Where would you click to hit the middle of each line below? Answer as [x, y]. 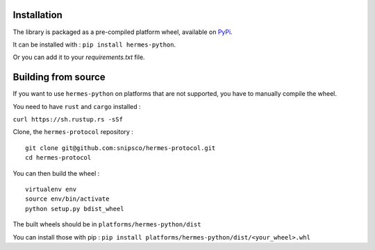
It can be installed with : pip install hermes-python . [94, 44]
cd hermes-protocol [58, 158]
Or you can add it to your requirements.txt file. [79, 57]
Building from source [59, 77]
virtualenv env [51, 189]
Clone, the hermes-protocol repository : [73, 132]
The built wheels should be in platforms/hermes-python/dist [107, 224]
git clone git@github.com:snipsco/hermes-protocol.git [120, 148]
